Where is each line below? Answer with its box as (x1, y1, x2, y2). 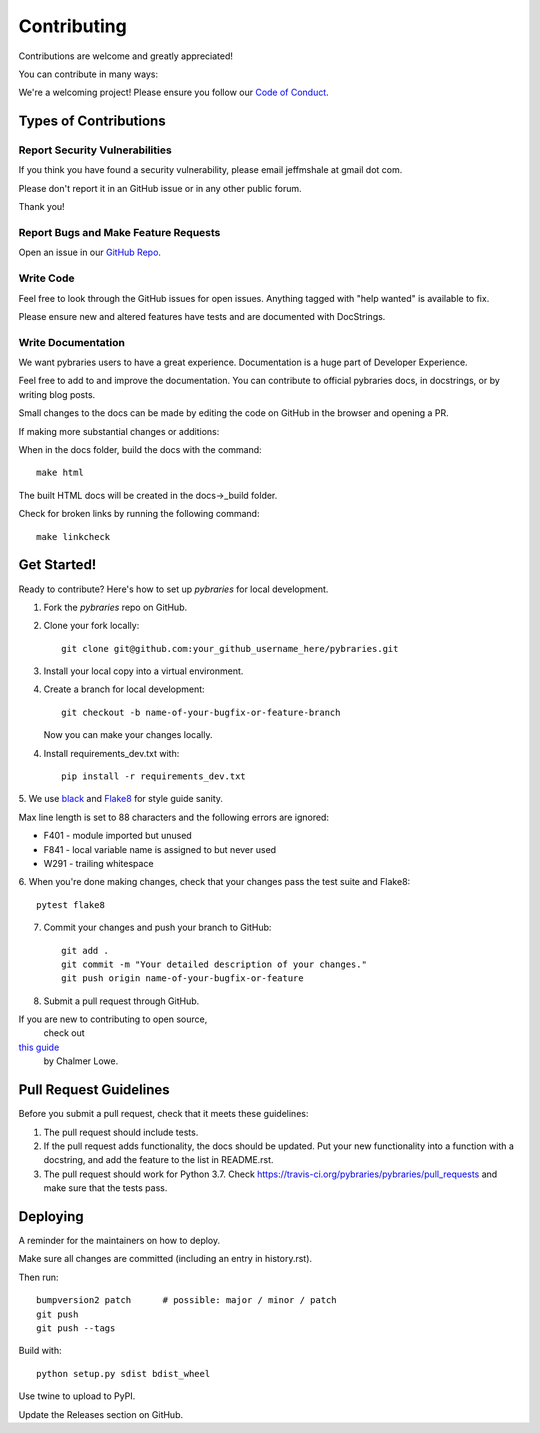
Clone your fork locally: (43, 620, 140, 632)
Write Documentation (18, 335, 125, 349)
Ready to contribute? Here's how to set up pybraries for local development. (18, 583, 329, 595)
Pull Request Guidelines (18, 1081, 170, 1099)
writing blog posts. (18, 388, 96, 400)
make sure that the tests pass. (43, 1182, 168, 1194)
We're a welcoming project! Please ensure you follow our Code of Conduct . (18, 86, 329, 99)
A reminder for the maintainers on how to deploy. (18, 1235, 221, 1247)
